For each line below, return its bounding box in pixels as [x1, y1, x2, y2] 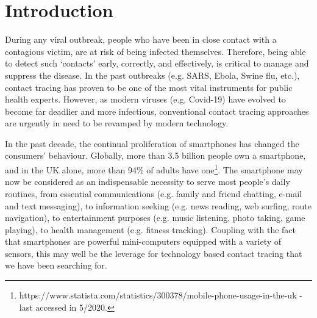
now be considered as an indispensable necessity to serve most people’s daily [5, 175, 290, 188]
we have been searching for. [5, 259, 107, 272]
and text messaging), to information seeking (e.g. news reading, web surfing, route [5, 199, 312, 212]
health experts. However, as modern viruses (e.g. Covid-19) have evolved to [5, 93, 286, 106]
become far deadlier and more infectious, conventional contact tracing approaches [5, 104, 309, 117]
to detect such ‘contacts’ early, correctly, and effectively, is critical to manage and [5, 57, 309, 70]
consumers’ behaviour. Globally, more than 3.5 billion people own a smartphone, [5, 149, 306, 162]
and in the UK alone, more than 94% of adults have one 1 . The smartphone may [5, 162, 303, 176]
